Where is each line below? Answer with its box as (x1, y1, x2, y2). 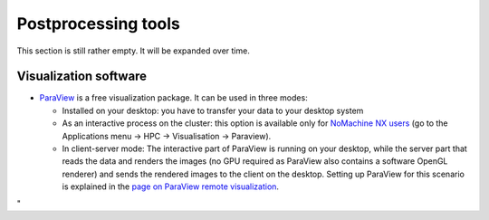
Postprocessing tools (16, 14, 181, 33)
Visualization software (16, 69, 148, 84)
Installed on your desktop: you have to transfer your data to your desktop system (62, 105, 364, 116)
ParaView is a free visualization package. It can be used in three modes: (39, 92, 308, 103)
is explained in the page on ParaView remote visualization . (62, 181, 280, 192)
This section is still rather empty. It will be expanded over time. (16, 45, 251, 56)
